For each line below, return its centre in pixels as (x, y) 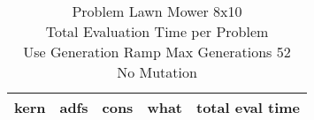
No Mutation (157, 72)
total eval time (249, 107)
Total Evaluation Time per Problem (157, 31)
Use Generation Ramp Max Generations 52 (157, 52)
